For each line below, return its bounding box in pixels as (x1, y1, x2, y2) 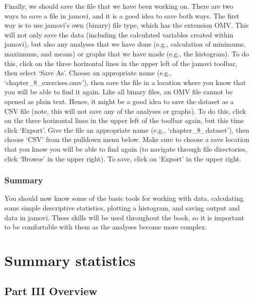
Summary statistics (4, 250, 136, 270)
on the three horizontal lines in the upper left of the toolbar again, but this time (4, 115, 244, 125)
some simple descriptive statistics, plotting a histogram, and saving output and (4, 202, 240, 212)
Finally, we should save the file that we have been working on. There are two (4, 1, 234, 11)
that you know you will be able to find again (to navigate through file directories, (4, 143, 247, 154)
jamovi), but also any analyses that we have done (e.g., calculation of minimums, (4, 39, 246, 49)
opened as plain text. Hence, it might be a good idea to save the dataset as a (4, 96, 234, 106)
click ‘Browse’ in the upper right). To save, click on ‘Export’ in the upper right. (4, 153, 241, 163)
